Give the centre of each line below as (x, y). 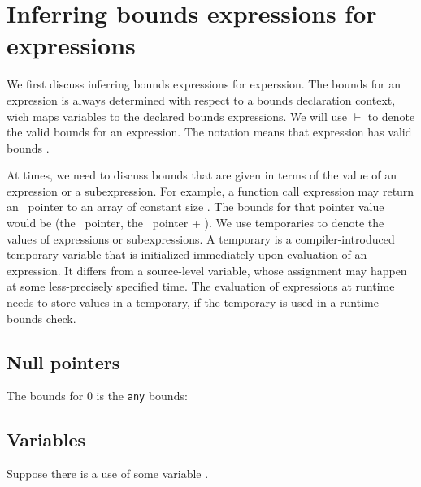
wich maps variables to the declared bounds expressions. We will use (177, 116)
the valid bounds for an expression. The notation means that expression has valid (209, 132)
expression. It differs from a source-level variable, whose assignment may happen (207, 270)
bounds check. (41, 318)
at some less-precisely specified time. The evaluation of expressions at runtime (201, 286)
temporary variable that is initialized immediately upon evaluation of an (187, 254)
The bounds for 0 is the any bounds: (97, 396)
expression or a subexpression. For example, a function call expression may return (210, 190)
